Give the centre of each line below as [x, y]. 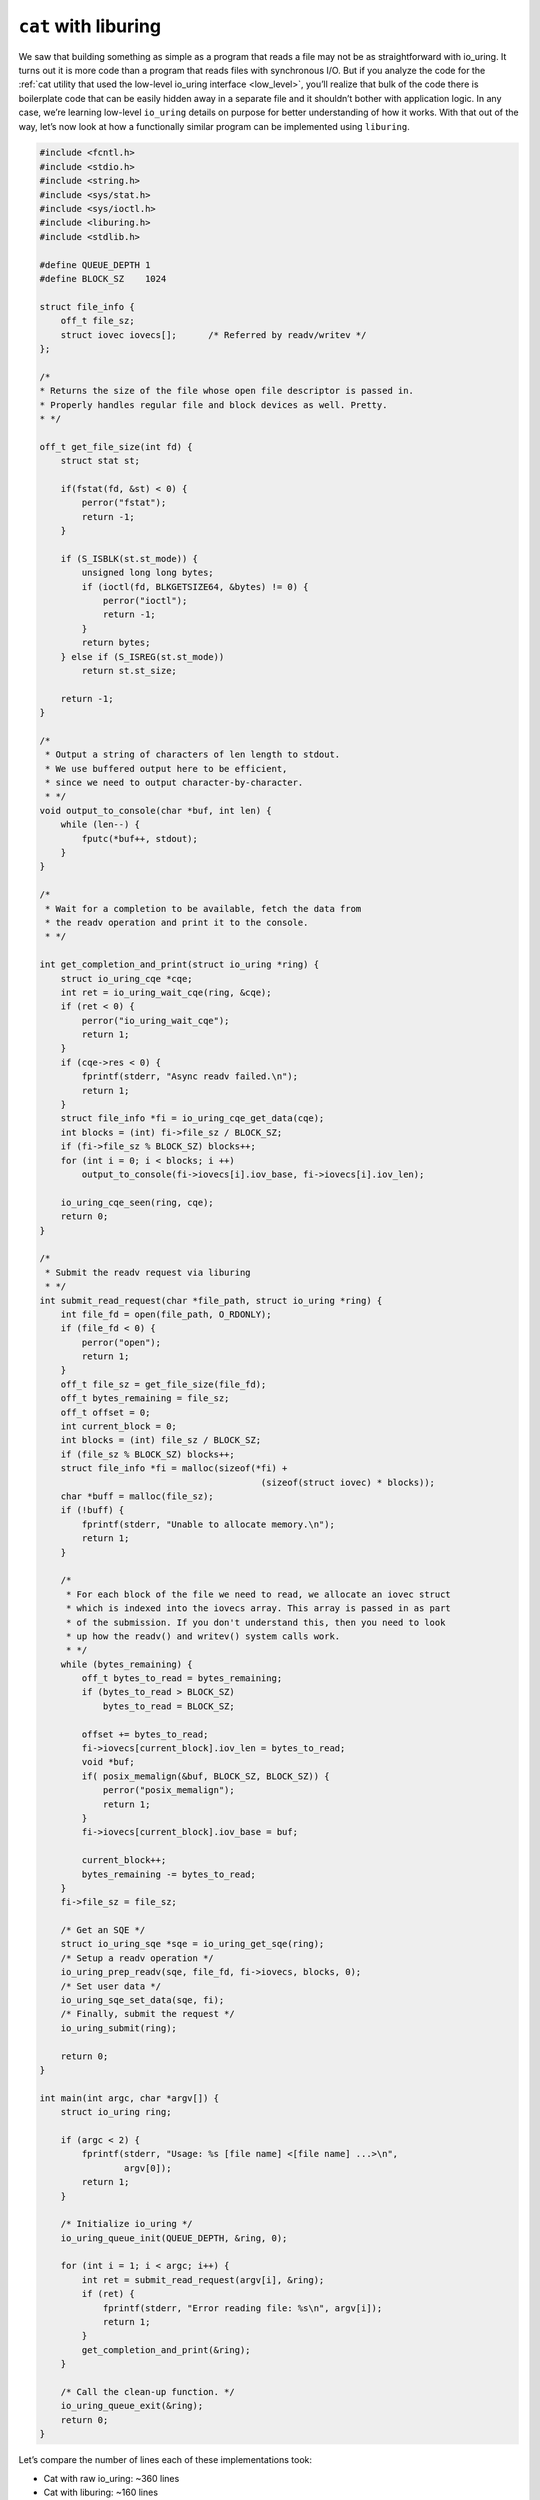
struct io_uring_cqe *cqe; [127, 978]
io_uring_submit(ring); [118, 2028]
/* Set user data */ [111, 1986]
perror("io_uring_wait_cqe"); [155, 1020]
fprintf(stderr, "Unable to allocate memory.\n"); [208, 1524]
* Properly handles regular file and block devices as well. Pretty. [213, 404]
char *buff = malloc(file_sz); [137, 1496]
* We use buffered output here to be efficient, [166, 768]
